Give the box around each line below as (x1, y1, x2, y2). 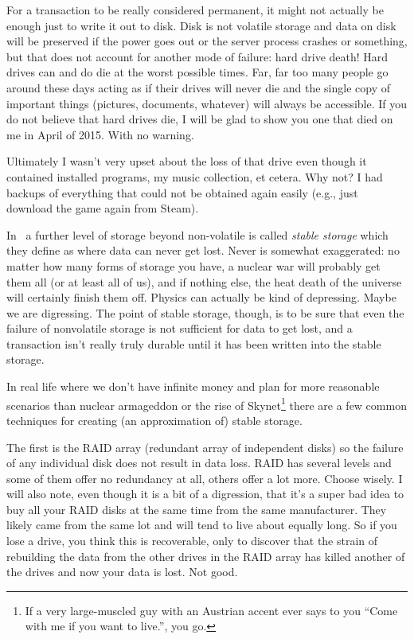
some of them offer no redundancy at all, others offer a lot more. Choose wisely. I (6, 470, 403, 486)
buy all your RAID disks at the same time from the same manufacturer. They (6, 501, 387, 517)
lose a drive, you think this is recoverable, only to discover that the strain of (6, 532, 378, 549)
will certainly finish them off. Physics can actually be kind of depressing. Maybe (6, 289, 396, 306)
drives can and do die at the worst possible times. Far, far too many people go (6, 64, 389, 80)
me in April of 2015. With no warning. (6, 126, 194, 142)
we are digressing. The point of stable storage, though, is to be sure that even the (6, 304, 404, 321)
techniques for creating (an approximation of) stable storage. (6, 411, 303, 428)
